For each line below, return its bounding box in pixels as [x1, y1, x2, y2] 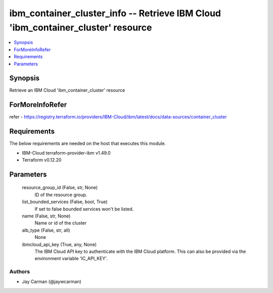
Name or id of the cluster [34, 220, 87, 226]
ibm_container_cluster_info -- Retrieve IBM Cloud [9, 8, 221, 19]
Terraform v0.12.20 [22, 157, 62, 163]
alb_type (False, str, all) [22, 227, 70, 233]
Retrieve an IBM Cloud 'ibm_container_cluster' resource [9, 87, 125, 93]
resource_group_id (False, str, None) [22, 185, 98, 191]
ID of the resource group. [34, 192, 87, 198]
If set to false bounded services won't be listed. [34, 206, 134, 212]
